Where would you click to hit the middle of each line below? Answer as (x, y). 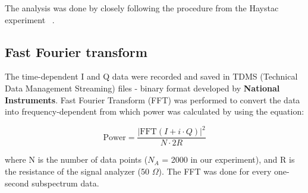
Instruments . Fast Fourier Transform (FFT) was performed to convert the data (153, 99)
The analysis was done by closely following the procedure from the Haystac (142, 8)
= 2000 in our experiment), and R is (228, 159)
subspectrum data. (65, 183)
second (17, 183)
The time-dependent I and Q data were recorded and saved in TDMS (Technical (151, 76)
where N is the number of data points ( (76, 159)
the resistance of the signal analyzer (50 (77, 171)
